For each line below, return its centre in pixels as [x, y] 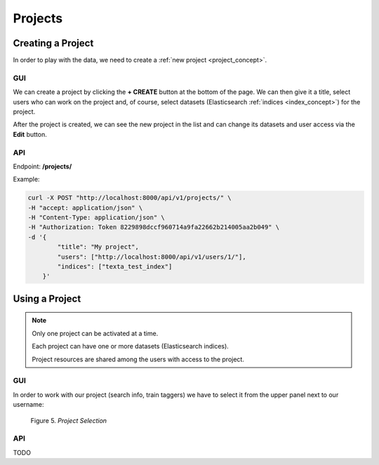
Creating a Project [53, 43]
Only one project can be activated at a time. [95, 333]
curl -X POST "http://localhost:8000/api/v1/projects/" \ [129, 198]
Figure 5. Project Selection [69, 420]
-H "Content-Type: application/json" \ [96, 218]
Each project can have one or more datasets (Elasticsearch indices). [131, 346]
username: [28, 405]
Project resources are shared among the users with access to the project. [138, 359]
